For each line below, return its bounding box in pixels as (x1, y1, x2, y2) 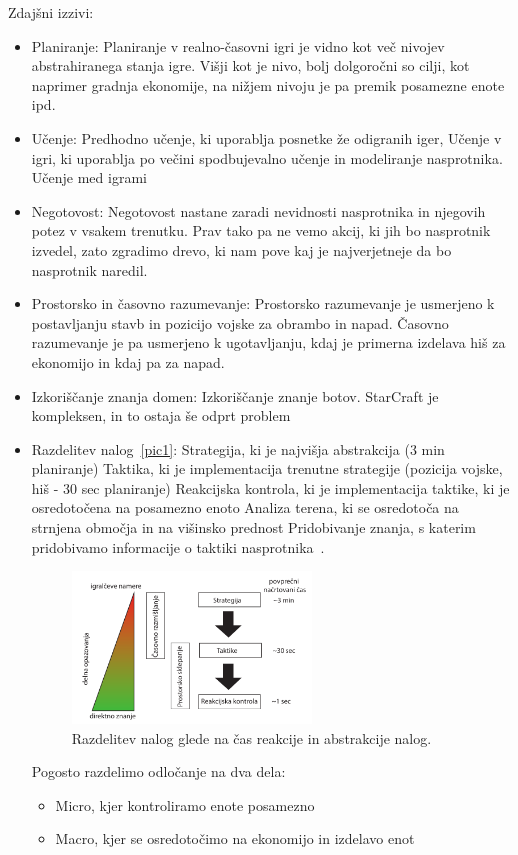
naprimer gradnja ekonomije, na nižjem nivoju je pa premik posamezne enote (31, 74, 505, 95)
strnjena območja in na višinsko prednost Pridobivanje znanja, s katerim (31, 517, 476, 538)
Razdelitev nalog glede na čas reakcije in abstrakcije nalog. (71, 727, 432, 748)
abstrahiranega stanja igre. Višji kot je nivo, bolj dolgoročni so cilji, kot (31, 55, 470, 76)
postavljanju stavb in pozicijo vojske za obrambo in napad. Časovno (31, 312, 449, 333)
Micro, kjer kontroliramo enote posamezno (55, 794, 315, 815)
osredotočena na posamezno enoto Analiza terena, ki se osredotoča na (31, 497, 459, 518)
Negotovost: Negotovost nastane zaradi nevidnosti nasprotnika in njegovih (31, 200, 486, 221)
